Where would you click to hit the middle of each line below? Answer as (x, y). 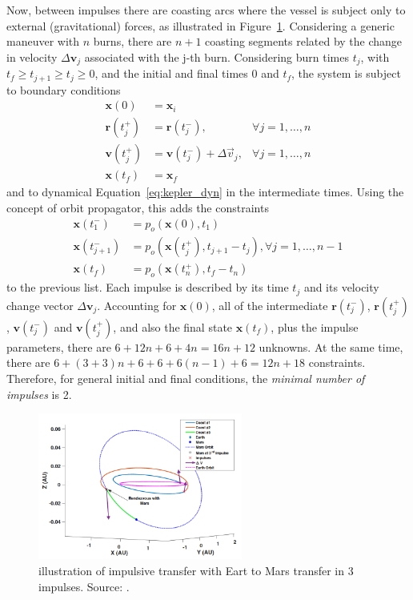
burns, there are (132, 41)
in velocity (32, 56)
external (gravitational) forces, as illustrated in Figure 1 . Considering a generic (200, 25)
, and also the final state (173, 326)
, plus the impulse (315, 326)
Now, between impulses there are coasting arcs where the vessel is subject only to (206, 10)
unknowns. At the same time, (331, 346)
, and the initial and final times (171, 73)
